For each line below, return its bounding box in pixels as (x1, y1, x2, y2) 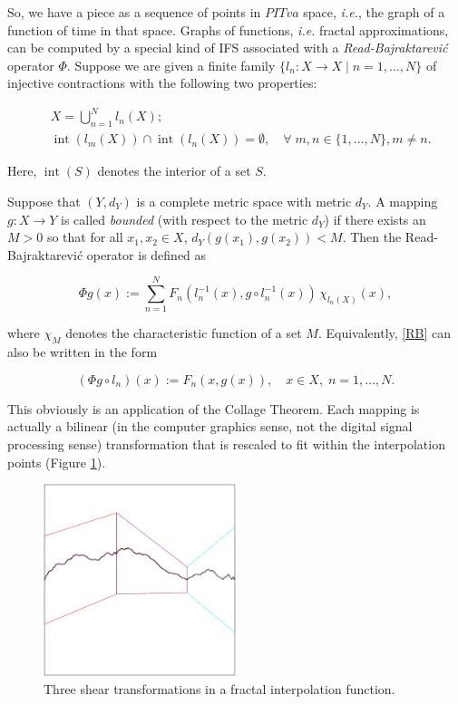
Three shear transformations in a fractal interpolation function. (44, 679, 395, 698)
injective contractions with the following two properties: (7, 73, 317, 92)
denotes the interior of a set (97, 161, 251, 180)
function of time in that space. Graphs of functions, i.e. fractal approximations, (7, 20, 449, 39)
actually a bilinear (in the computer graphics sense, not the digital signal (7, 417, 413, 436)
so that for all (46, 227, 123, 246)
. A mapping (367, 191, 438, 210)
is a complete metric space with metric (136, 191, 352, 210)
